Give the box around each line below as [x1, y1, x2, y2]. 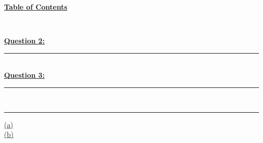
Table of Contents [4, 2, 68, 12]
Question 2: [4, 35, 45, 46]
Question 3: [4, 70, 45, 80]
